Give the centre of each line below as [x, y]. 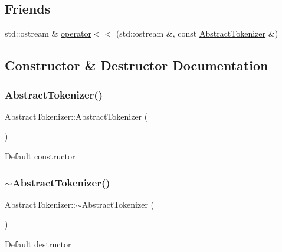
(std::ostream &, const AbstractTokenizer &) [197, 33]
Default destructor [38, 243]
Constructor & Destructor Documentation [137, 65]
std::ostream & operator [48, 33]
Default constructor [40, 156]
